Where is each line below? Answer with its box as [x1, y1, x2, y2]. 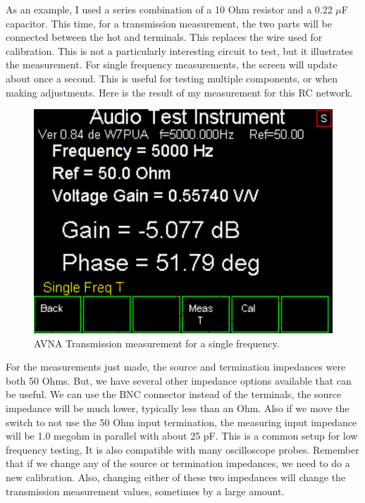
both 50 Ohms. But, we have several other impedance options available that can [6, 373, 352, 387]
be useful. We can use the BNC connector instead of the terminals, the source [6, 387, 342, 402]
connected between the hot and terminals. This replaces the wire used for [6, 30, 323, 44]
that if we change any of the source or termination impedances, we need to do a [6, 456, 350, 471]
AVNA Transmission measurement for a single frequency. [34, 335, 280, 350]
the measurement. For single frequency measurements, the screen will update [6, 57, 338, 72]
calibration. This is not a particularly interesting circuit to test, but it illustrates [6, 43, 354, 58]
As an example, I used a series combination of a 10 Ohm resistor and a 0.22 [6, 2, 333, 16]
